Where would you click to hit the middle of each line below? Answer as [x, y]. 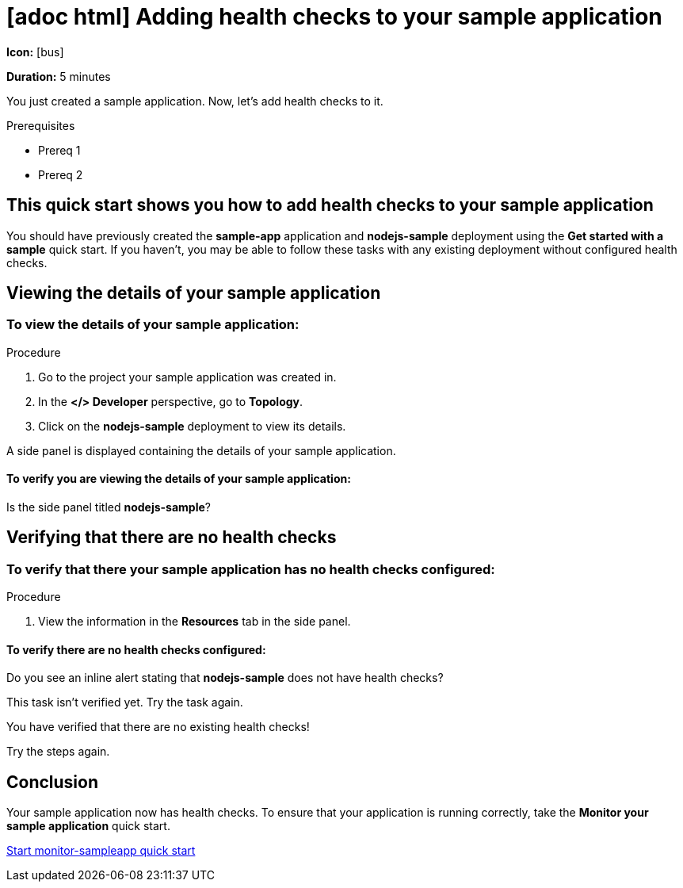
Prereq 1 [59, 150]
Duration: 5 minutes [59, 76]
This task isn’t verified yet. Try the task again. [125, 702]
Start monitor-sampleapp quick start [101, 851]
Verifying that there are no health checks [172, 538]
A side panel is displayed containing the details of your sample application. [201, 450]
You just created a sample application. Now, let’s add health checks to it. [195, 101]
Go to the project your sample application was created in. [187, 377]
